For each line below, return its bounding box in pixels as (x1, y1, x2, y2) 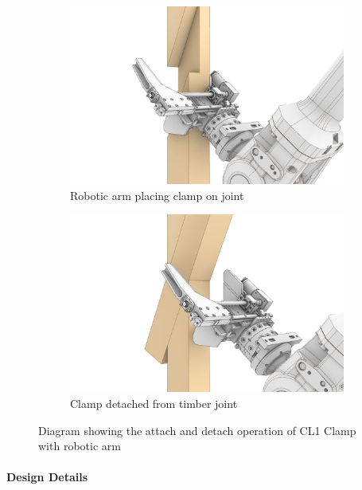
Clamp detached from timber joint (70, 394, 238, 411)
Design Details (6, 468, 88, 485)
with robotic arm (38, 437, 121, 454)
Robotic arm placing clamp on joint (70, 186, 244, 203)
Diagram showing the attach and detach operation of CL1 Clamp (38, 421, 356, 438)
